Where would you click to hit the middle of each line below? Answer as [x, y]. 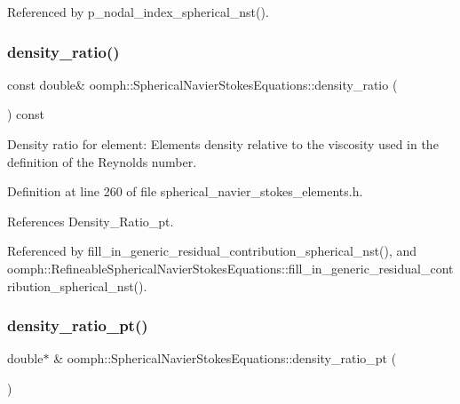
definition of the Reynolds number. [102, 161]
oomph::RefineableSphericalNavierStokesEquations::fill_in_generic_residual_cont [230, 268]
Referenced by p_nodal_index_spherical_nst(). [138, 12]
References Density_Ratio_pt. [91, 221]
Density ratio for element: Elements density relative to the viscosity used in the [223, 144]
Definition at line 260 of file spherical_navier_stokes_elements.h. [185, 191]
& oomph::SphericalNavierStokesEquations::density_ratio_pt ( [225, 358]
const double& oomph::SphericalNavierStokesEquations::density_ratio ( [202, 84]
